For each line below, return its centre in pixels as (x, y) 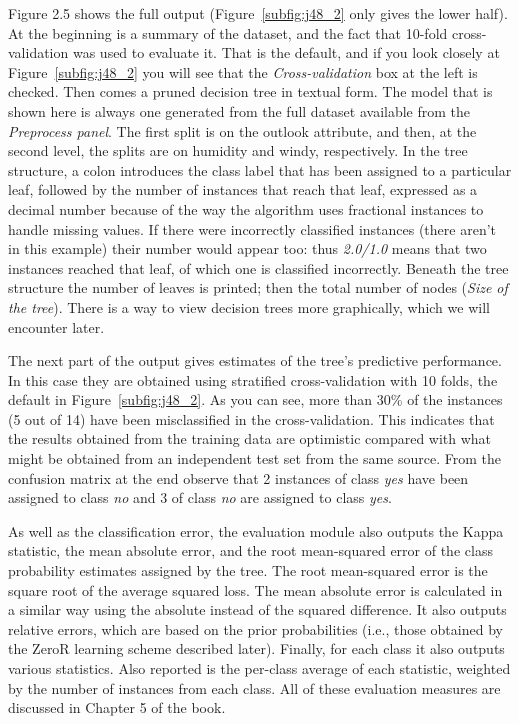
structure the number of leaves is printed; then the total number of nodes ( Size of (258, 287)
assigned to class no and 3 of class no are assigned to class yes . (200, 497)
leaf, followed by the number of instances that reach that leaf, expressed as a (243, 189)
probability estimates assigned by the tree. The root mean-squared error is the (248, 570)
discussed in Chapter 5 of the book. (117, 707)
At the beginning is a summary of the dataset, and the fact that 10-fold (228, 32)
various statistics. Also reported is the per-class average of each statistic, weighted (259, 668)
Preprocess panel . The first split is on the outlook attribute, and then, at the (242, 130)
